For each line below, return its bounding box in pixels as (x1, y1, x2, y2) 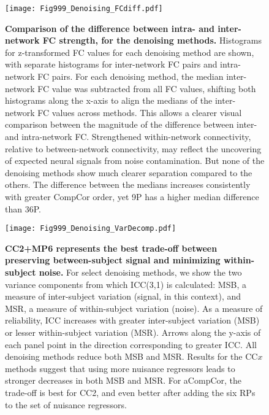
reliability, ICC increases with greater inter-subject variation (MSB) (5, 314, 260, 327)
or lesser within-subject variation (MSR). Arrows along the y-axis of (5, 325, 261, 338)
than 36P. (5, 202, 41, 215)
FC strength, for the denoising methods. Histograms (42, 34, 262, 47)
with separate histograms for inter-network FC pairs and (5, 58, 218, 71)
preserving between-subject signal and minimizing (5, 254, 221, 266)
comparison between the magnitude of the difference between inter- (5, 118, 257, 131)
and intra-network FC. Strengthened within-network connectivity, (5, 130, 251, 142)
